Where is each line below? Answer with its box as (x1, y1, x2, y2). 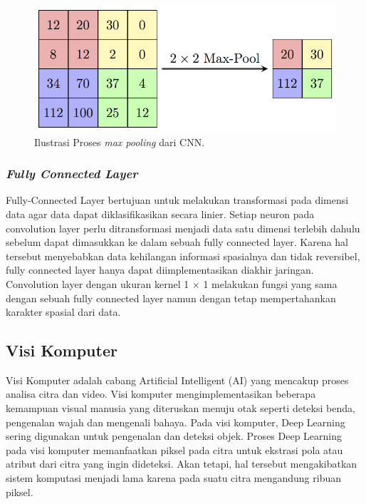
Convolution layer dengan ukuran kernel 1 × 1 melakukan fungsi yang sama (6, 276, 338, 291)
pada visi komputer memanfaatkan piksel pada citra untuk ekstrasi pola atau (6, 442, 343, 457)
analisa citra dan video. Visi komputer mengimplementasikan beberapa (6, 386, 316, 401)
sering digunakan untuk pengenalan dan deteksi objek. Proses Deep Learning (6, 428, 343, 443)
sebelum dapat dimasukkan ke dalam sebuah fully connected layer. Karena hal (6, 235, 348, 250)
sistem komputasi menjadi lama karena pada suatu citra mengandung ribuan (6, 470, 342, 485)
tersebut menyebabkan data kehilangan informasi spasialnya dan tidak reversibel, (6, 248, 360, 263)
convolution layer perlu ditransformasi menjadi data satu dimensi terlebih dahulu (6, 220, 360, 235)
